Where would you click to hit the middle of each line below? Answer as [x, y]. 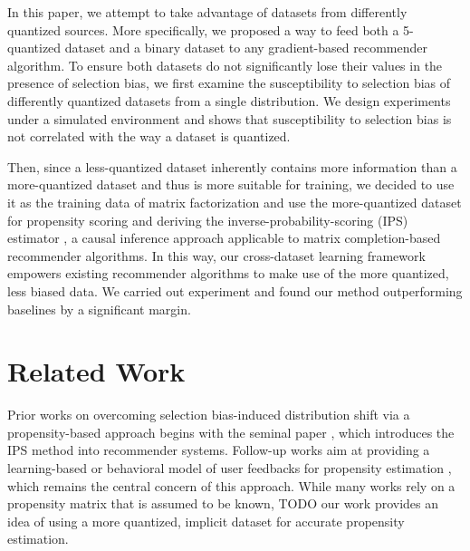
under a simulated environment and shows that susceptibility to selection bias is [230, 118]
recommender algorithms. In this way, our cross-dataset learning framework [216, 255]
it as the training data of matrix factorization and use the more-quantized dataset [235, 202]
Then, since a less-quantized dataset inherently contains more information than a [232, 166]
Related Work [96, 371]
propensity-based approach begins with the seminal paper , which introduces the [231, 432]
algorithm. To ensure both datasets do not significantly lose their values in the [225, 65]
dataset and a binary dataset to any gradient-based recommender [246, 48]
